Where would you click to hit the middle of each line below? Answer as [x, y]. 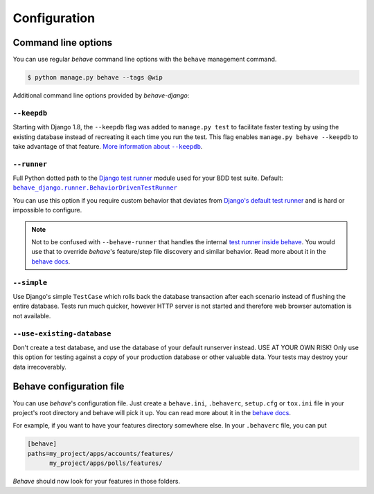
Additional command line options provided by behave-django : [101, 95]
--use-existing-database [62, 333]
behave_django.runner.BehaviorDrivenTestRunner [95, 188]
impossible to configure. [47, 210]
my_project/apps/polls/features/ [106, 463]
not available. [32, 315]
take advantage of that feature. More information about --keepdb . [108, 146]
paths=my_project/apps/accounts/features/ [100, 454]
